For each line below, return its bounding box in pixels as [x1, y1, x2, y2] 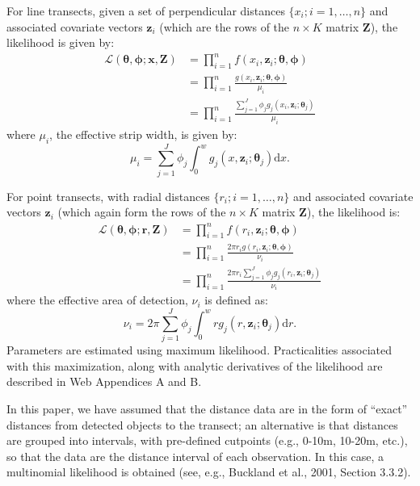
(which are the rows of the [159, 18, 290, 35]
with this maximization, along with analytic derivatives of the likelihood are [6, 357, 383, 374]
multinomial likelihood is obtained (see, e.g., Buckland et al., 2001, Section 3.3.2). [6, 463, 411, 480]
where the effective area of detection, [6, 291, 188, 308]
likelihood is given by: [6, 34, 115, 51]
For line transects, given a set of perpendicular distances [6, 2, 285, 19]
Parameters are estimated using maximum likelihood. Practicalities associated [6, 341, 392, 358]
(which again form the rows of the [57, 203, 226, 220]
